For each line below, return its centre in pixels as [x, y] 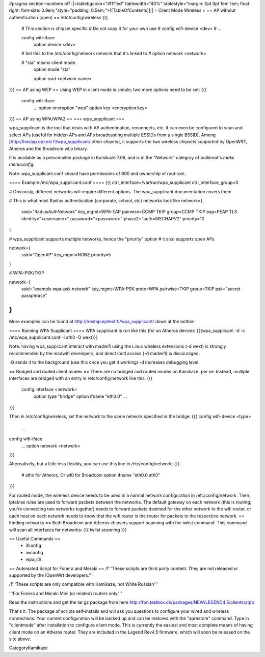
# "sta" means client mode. [49, 62]
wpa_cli [33, 559]
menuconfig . [22, 164]
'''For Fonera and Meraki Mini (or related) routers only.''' [66, 593]
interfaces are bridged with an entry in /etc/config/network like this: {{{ [81, 378]
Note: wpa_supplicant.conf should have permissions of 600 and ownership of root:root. [97, 173]
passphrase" [34, 296]
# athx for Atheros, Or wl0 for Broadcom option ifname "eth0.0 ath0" [91, 475]
